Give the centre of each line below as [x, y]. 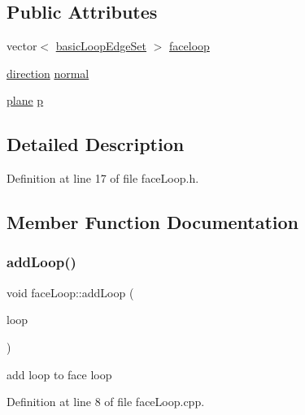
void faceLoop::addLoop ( [70, 292]
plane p [25, 100]
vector [22, 46]
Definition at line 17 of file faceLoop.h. [103, 178]
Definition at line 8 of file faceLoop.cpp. [106, 402]
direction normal [48, 73]
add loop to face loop [59, 374]
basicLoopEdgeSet [101, 46]
